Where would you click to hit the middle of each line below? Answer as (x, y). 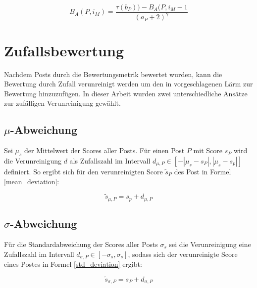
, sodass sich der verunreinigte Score (183, 254)
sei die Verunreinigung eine (210, 244)
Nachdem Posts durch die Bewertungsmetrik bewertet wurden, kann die (113, 74)
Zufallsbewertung (64, 50)
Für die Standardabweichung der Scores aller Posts (81, 244)
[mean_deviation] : (32, 181)
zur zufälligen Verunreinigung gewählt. (62, 103)
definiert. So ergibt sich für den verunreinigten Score (83, 171)
